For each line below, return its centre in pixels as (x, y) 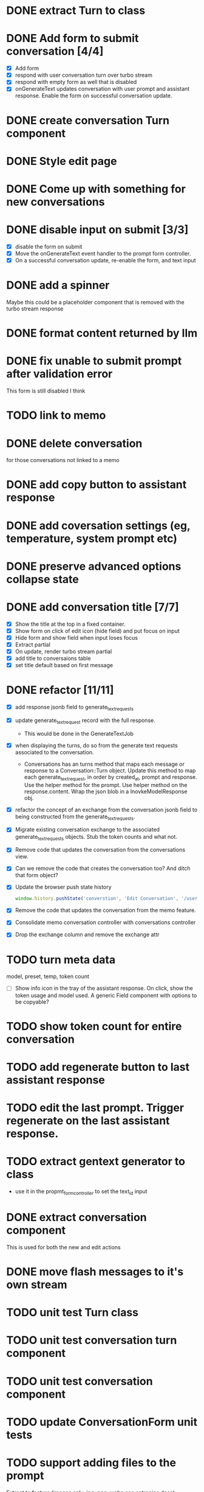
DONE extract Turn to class (76, 11)
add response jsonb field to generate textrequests (74, 708)
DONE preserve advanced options (94, 566)
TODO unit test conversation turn (92, 1340)
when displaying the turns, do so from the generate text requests (96, 745)
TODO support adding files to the (91, 1462)
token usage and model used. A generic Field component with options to (106, 995)
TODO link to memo (56, 415)
